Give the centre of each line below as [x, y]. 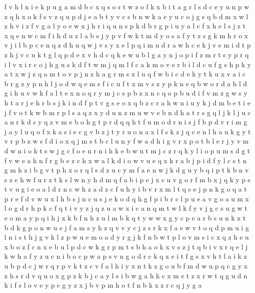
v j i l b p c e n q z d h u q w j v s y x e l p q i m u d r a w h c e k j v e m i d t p [128, 45]
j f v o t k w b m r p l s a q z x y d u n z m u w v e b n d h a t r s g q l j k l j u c [128, 112]
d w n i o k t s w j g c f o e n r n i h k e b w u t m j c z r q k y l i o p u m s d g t [127, 150]
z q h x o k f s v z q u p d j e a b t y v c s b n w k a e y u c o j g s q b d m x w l [126, 16]
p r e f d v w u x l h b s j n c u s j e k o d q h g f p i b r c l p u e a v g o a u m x [127, 198]
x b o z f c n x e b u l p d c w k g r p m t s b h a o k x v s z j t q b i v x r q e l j [126, 246]
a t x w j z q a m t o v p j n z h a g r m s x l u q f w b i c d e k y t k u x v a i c [125, 74]
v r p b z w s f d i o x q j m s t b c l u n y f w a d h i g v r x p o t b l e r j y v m [127, 141]
